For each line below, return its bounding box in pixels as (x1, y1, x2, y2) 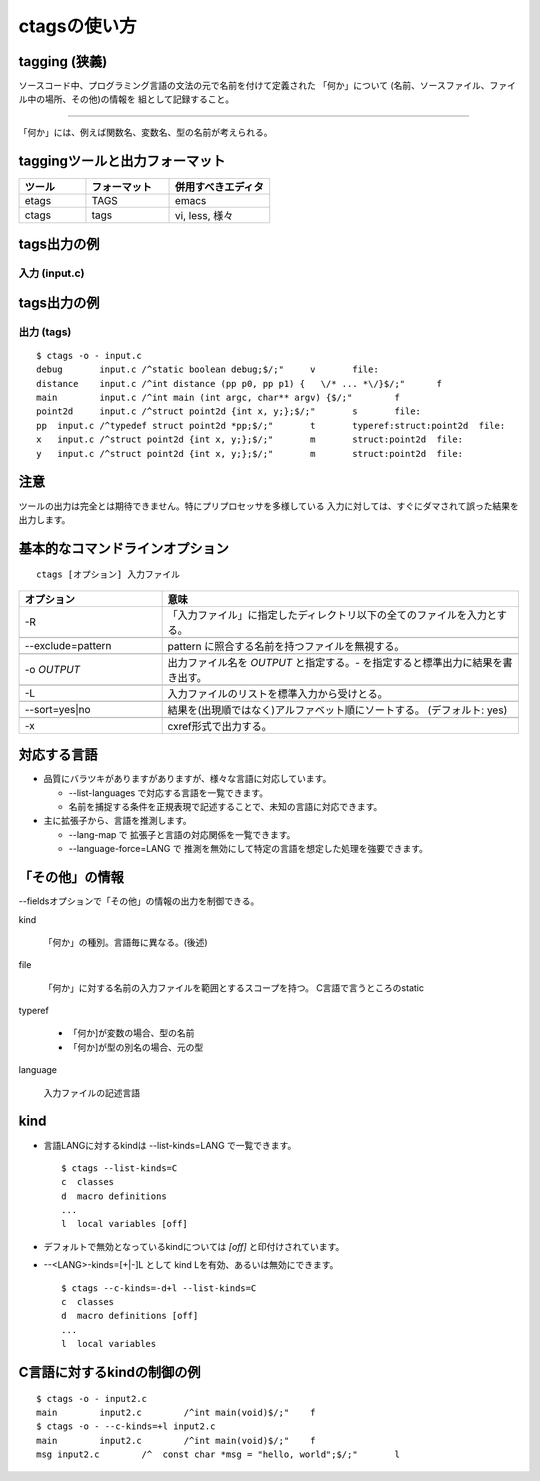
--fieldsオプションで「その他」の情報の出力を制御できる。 (18, 895, 260, 907)
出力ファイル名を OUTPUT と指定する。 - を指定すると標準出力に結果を (167, 655, 504, 669)
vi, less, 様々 (175, 208, 234, 222)
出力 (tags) (18, 325, 72, 339)
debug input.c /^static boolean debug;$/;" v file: (36, 364, 379, 375)
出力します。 (18, 513, 71, 525)
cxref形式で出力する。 (167, 719, 272, 733)
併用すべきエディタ (175, 180, 264, 194)
